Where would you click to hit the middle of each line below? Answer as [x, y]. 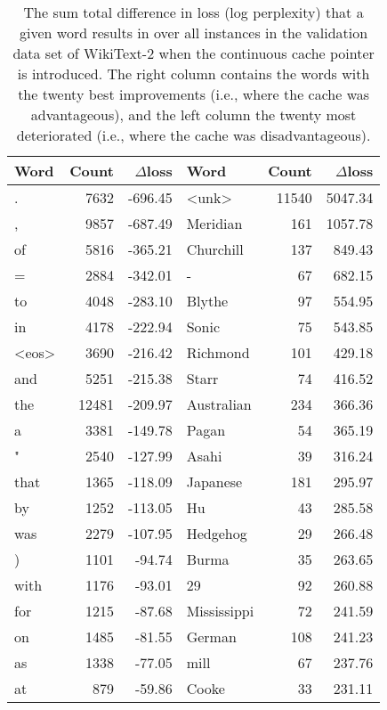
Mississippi [220, 611]
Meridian [214, 223]
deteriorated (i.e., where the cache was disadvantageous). [193, 135]
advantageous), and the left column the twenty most [193, 114]
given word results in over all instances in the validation [194, 33]
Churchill [215, 249]
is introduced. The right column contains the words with [193, 73]
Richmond [218, 352]
